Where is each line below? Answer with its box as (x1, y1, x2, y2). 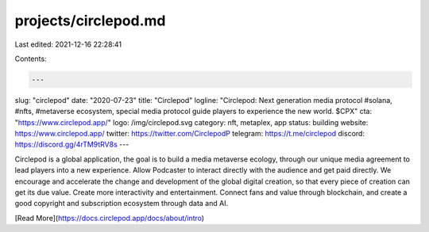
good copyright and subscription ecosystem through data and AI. (14, 199, 229, 208)
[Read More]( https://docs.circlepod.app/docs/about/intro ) (14, 213, 205, 222)
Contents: (14, 54, 47, 63)
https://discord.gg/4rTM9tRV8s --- (14, 139, 129, 150)
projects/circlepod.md (14, 12, 166, 29)
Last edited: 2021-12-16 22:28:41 (14, 40, 122, 49)
